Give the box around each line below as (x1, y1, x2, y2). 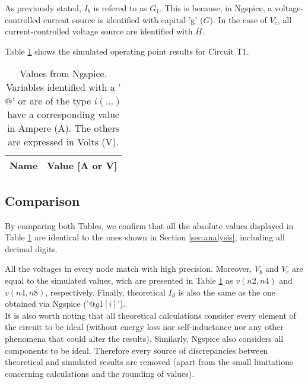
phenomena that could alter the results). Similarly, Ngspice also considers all (5, 332, 284, 344)
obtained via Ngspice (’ (5, 297, 89, 310)
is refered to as (93, 2, 147, 14)
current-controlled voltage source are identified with (5, 25, 193, 37)
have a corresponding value (7, 107, 120, 122)
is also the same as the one (178, 285, 275, 298)
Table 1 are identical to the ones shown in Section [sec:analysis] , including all (5, 231, 285, 243)
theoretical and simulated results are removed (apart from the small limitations (5, 356, 293, 368)
